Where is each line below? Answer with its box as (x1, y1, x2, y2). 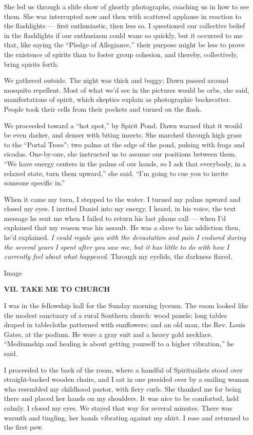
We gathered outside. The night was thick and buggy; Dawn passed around (4, 75, 229, 85)
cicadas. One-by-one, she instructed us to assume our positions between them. (4, 149, 237, 159)
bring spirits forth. (4, 59, 59, 69)
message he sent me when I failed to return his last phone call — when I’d (4, 213, 226, 223)
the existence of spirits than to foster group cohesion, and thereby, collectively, (4, 49, 238, 59)
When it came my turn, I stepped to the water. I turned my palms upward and (4, 194, 241, 204)
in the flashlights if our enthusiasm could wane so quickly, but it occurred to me (4, 30, 243, 40)
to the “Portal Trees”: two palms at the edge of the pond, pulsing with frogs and (4, 139, 245, 149)
